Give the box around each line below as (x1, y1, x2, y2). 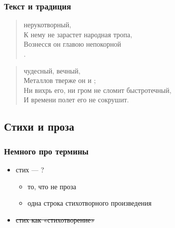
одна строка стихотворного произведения (27, 198, 152, 208)
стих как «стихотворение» (15, 214, 95, 225)
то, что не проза (27, 181, 77, 191)
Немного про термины (4, 145, 89, 157)
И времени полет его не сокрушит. (23, 94, 129, 105)
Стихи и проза (4, 119, 75, 134)
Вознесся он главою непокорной (23, 39, 121, 49)
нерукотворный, (23, 19, 72, 30)
